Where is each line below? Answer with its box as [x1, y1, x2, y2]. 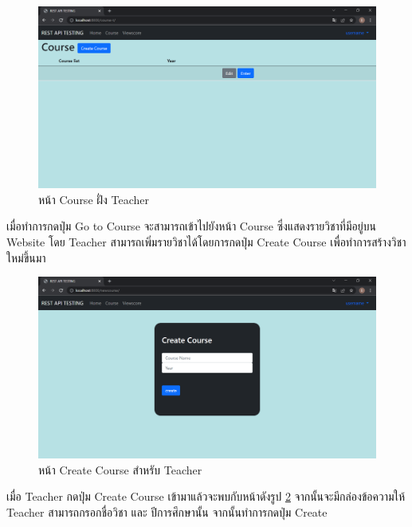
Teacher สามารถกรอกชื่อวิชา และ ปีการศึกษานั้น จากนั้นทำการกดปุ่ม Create [6, 504, 328, 521]
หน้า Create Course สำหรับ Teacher [38, 461, 202, 478]
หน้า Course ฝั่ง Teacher [38, 191, 150, 207]
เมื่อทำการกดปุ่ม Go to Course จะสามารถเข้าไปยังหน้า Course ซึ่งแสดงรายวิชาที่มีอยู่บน [6, 218, 376, 234]
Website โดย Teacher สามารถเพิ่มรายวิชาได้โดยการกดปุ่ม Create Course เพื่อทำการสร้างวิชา [6, 233, 406, 250]
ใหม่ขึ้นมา [6, 249, 46, 265]
